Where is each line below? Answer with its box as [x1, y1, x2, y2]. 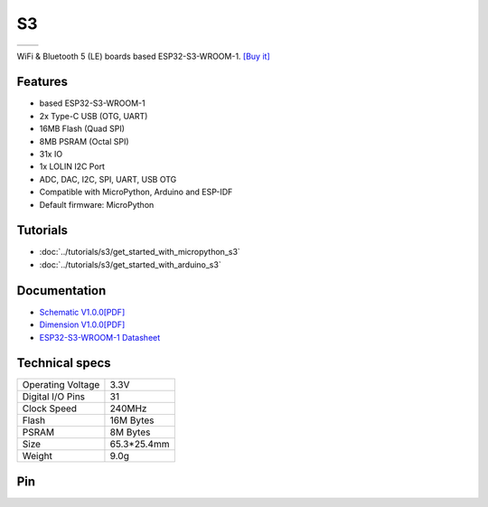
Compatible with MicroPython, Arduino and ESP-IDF [39, 186, 233, 198]
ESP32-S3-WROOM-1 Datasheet [39, 332, 161, 343]
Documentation [16, 283, 107, 298]
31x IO [39, 149, 63, 160]
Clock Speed [22, 402, 77, 415]
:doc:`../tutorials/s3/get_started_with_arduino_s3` [39, 258, 221, 270]
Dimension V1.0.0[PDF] [39, 319, 126, 330]
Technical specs [16, 355, 112, 371]
